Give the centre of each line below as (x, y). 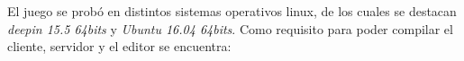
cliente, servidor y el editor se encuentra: (119, 46)
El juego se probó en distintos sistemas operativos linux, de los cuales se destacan (232, 11)
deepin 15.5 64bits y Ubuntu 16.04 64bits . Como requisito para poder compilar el (230, 28)
